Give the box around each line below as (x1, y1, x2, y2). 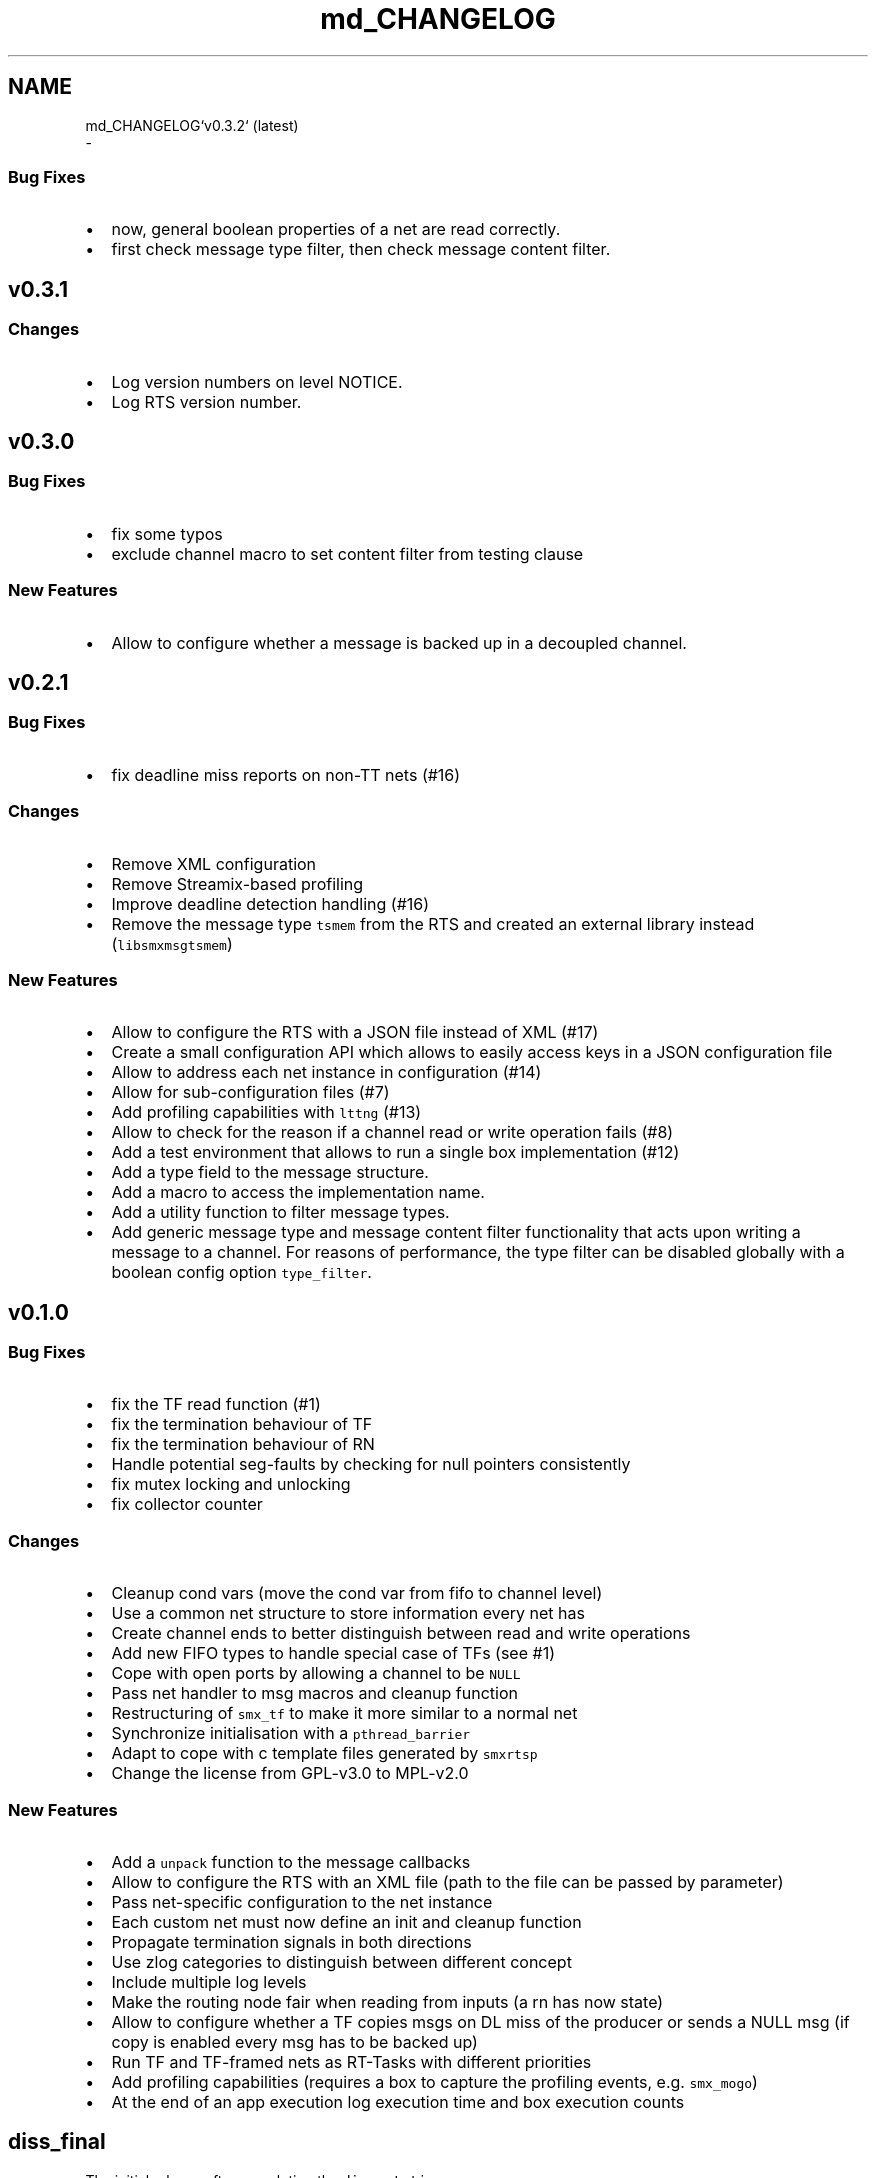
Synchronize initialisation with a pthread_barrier (111, 1723, 471, 1744)
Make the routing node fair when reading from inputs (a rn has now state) (111, 1991, 664, 2012)
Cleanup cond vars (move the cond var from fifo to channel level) (111, 1583, 603, 1604)
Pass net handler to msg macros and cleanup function (111, 1683, 518, 1704)
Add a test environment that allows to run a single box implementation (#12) (111, 1142, 680, 1163)
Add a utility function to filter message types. (111, 1202, 450, 1223)
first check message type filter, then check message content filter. (111, 239, 611, 260)
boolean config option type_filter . (111, 1262, 372, 1283)
